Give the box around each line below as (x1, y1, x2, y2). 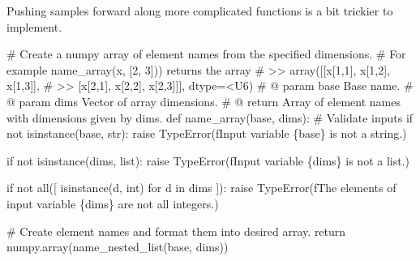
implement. (6, 18, 62, 35)
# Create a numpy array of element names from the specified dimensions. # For (6, 45, 406, 62)
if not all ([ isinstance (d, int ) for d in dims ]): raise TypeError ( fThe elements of (6, 179, 396, 196)
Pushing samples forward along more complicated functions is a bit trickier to (6, 2, 393, 19)
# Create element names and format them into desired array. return (6, 222, 346, 239)
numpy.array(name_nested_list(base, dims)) (6, 238, 229, 255)
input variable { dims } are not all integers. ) (6, 195, 219, 212)
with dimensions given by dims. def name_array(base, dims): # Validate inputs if (6, 109, 414, 126)
